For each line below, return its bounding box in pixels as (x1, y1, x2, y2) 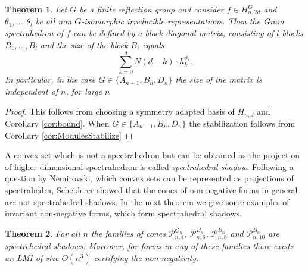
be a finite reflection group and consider (79, 3, 224, 15)
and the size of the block (40, 38, 128, 51)
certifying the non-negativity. (94, 251, 199, 263)
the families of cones (91, 227, 166, 239)
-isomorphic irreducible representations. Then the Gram (81, 15, 284, 27)
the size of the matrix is (175, 73, 262, 86)
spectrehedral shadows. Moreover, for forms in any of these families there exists (5, 240, 294, 252)
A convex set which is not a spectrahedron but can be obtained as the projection (5, 149, 300, 161)
